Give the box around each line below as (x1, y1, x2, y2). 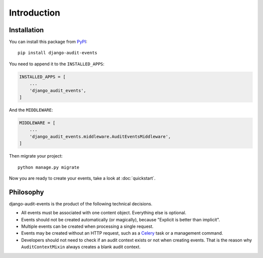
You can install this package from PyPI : (9, 39, 88, 45)
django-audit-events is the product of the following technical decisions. (9, 200, 153, 207)
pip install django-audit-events (18, 50, 97, 56)
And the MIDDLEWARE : (9, 107, 53, 113)
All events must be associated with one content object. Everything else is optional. (21, 210, 187, 216)
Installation (9, 26, 44, 34)
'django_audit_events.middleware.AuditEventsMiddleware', (29, 134, 171, 139)
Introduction (9, 7, 60, 18)
